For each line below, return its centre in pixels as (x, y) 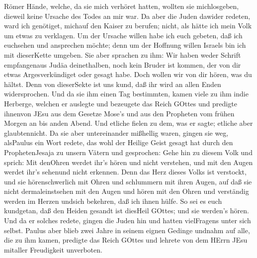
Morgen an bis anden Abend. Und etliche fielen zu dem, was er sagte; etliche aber (128, 123)
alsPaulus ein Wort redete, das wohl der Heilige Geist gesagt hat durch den (119, 142)
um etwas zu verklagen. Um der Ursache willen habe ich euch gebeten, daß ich (123, 35)
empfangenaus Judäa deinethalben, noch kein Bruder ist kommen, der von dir (123, 64)
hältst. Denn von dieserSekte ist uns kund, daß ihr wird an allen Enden (113, 84)
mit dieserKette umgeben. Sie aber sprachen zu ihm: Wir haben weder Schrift (123, 54)
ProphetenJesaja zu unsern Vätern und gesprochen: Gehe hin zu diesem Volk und (128, 152)
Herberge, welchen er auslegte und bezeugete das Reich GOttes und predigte (121, 103)
